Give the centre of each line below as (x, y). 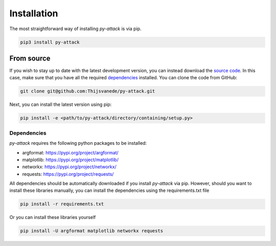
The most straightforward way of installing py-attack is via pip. (75, 29)
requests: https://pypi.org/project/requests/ (68, 174)
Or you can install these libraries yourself (53, 217)
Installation (34, 13)
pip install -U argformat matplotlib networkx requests (92, 231)
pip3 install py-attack (50, 42)
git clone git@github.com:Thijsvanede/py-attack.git (88, 91)
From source (30, 58)
